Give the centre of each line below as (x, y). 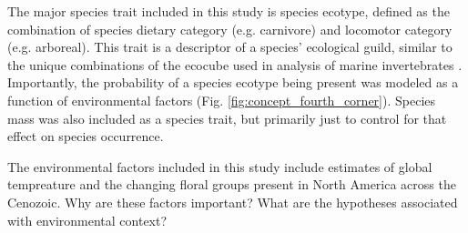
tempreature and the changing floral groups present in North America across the (232, 184)
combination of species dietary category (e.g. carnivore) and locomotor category (230, 29)
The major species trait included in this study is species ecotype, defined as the (229, 11)
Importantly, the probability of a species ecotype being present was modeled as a (233, 82)
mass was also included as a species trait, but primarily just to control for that (227, 118)
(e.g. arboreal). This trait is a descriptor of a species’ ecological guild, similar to (230, 47)
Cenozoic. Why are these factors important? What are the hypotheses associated (233, 202)
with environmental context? (87, 220)
